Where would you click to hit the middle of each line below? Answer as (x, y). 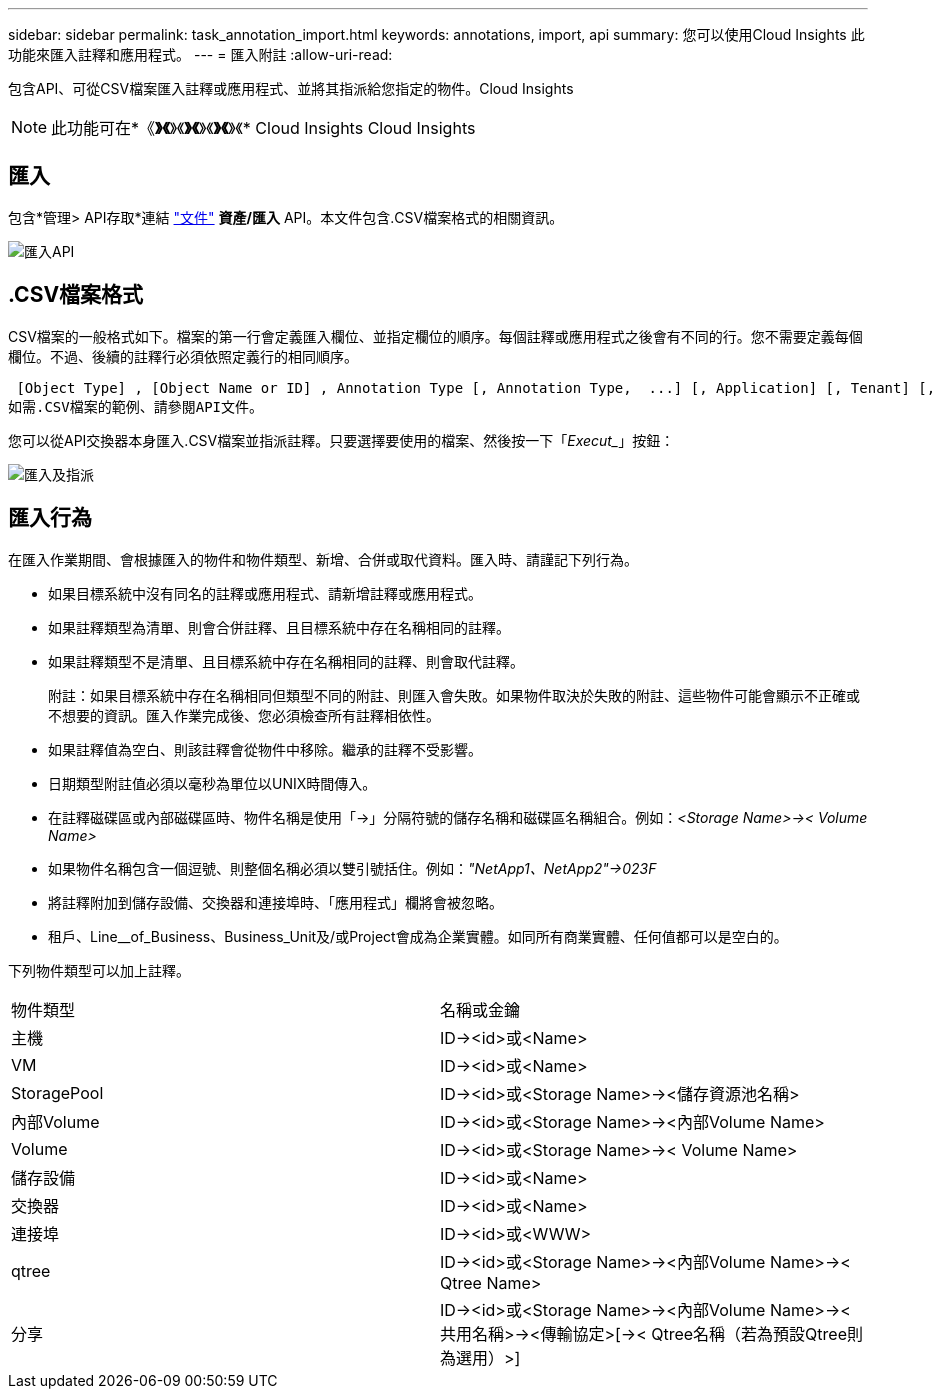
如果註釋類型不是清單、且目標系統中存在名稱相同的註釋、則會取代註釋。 (286, 661)
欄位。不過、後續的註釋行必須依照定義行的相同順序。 (183, 356)
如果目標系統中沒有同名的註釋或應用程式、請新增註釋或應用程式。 (265, 593)
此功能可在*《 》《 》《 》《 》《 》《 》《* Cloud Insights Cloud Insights (263, 128)
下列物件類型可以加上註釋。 (99, 970)
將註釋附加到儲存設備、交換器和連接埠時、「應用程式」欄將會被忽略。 (275, 902)
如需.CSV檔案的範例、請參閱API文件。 (136, 406)
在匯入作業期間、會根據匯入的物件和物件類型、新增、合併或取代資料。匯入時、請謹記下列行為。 (323, 559)
